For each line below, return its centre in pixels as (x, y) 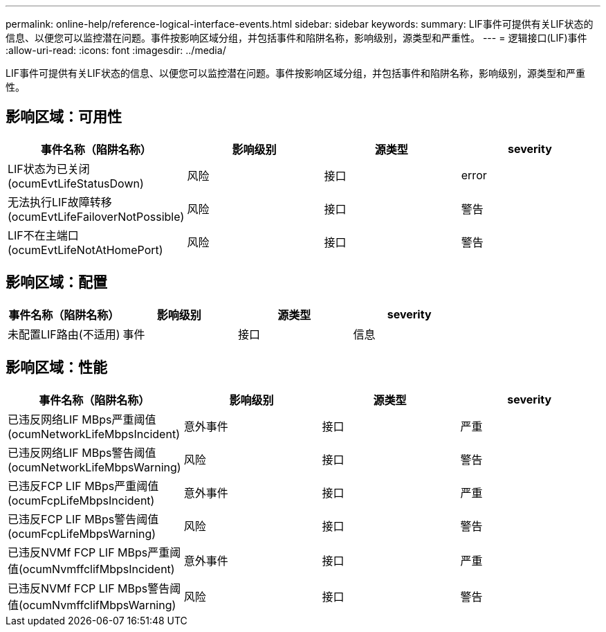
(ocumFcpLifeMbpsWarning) (82, 533)
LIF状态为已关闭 (49, 169)
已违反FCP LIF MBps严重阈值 (83, 486)
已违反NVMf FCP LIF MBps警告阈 (94, 588)
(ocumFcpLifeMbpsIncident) (81, 500)
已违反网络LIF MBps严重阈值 (82, 419)
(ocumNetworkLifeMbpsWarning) (94, 467)
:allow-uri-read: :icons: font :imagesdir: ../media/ (116, 50)
